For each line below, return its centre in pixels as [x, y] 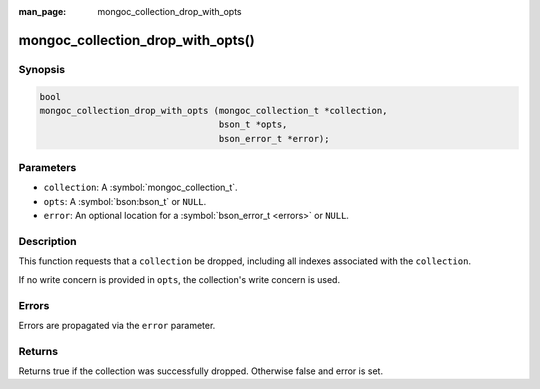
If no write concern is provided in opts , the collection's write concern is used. [179, 279]
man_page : [42, 11]
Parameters [47, 168]
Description [47, 242]
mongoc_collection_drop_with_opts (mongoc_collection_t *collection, [213, 110]
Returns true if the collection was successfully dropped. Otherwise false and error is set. [201, 371]
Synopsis [41, 69]
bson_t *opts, [253, 124]
